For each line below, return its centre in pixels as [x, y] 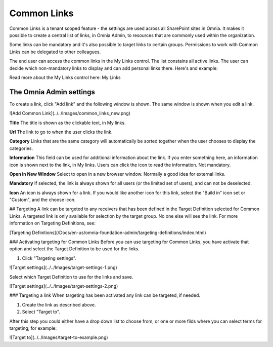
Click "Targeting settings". [49, 258]
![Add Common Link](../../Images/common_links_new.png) [70, 113]
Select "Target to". [41, 312]
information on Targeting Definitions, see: [53, 223]
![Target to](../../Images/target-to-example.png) [59, 337]
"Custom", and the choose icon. [42, 200]
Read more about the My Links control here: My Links [65, 77]
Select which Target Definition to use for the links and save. [71, 277]
